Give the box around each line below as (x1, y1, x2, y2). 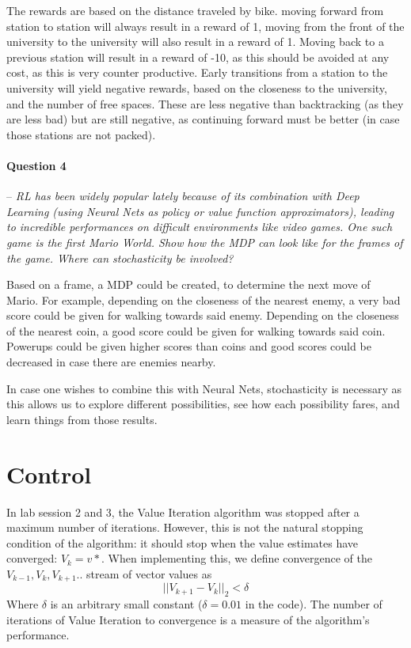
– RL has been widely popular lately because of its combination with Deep (6, 188, 360, 204)
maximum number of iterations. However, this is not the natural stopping (6, 519, 363, 536)
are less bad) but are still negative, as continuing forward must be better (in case (6, 111, 400, 127)
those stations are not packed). (6, 126, 156, 142)
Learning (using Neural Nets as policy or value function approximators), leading (6, 203, 394, 219)
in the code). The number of (245, 596, 382, 612)
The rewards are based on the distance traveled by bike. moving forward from (6, 2, 384, 18)
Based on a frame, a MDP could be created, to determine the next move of (6, 276, 371, 293)
